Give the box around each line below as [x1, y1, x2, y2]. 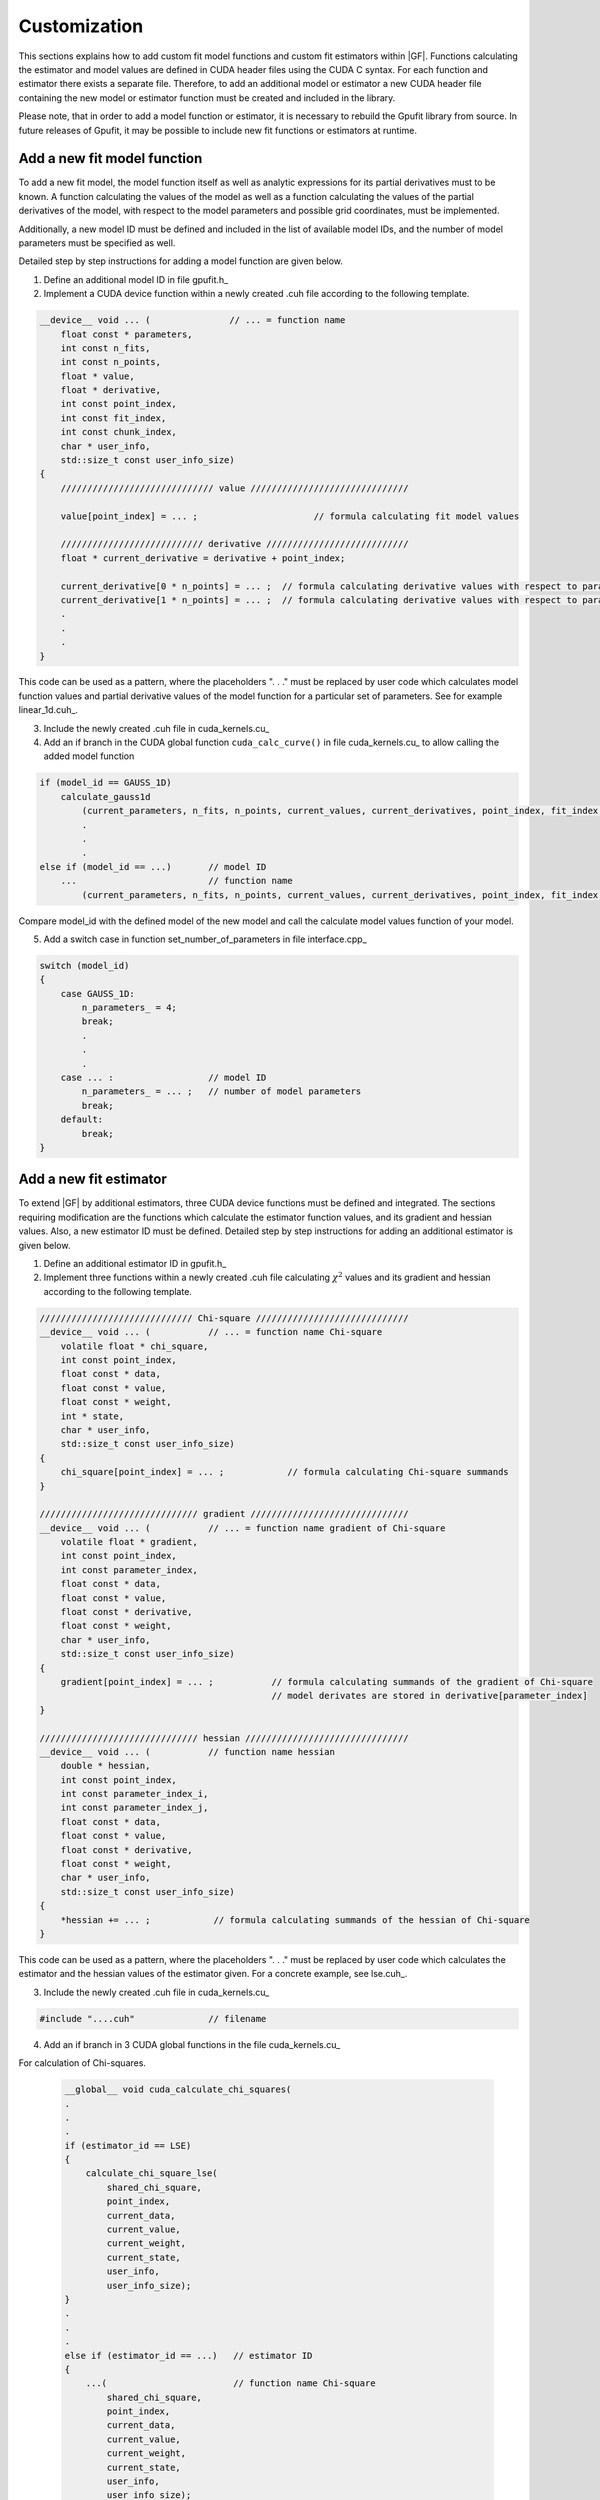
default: [60, 1114, 104, 1125]
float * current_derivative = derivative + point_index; [60, 552, 346, 564]
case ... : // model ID [60, 1072, 267, 1084]
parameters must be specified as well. [18, 236, 176, 249]
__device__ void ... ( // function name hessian [39, 1746, 335, 1757]
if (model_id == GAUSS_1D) [39, 777, 172, 789]
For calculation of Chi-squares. [18, 2057, 147, 2069]
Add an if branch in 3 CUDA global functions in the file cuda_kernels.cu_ [43, 2038, 341, 2050]
